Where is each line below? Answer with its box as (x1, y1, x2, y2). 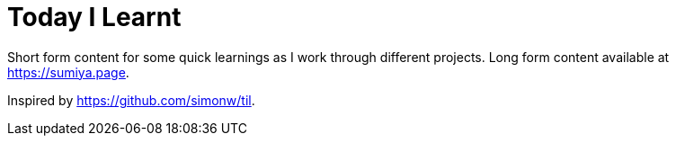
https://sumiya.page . (7, 64, 129, 80)
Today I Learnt (7, 2, 182, 32)
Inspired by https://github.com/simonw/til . (7, 92, 255, 108)
